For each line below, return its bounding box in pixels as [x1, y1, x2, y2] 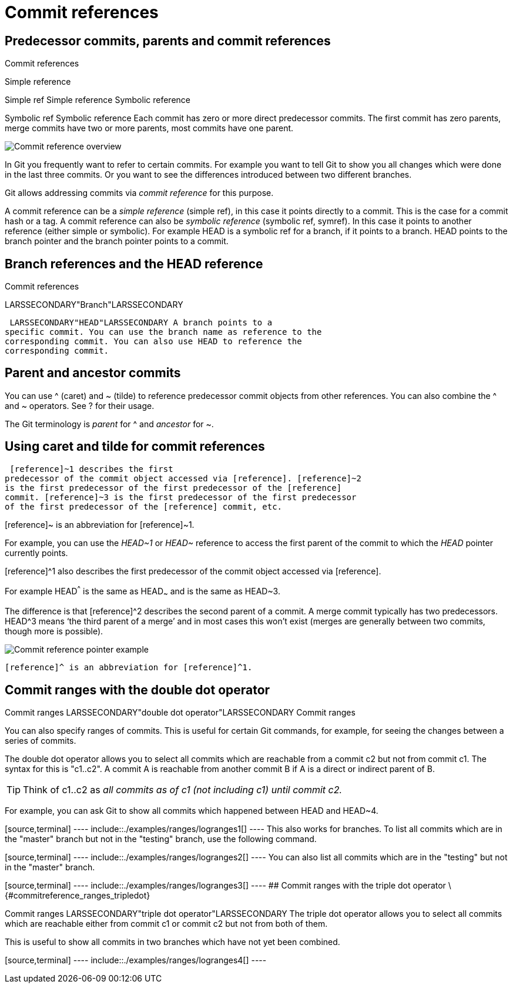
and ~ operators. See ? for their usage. [5, 400, 155, 411]
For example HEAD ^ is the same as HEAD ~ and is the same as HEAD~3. [5, 584, 280, 598]
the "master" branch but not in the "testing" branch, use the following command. [5, 834, 317, 844]
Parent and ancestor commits [5, 365, 181, 381]
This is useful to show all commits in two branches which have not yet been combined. [5, 937, 340, 947]
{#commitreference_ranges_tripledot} [5, 890, 150, 900]
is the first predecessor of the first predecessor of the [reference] [5, 483, 342, 493]
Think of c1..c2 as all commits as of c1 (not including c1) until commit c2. [23, 784, 343, 796]
